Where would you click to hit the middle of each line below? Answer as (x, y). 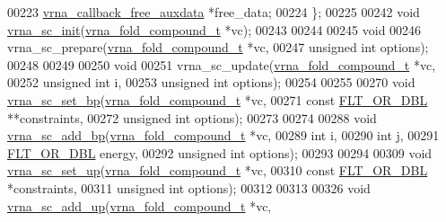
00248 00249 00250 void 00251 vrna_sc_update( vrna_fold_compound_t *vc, (222, 64)
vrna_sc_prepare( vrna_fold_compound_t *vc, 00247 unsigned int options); (218, 47)
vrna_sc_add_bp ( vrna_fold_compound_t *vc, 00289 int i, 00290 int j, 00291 (223, 135)
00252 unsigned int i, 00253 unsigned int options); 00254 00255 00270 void (211, 82)
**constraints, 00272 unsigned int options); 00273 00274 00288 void (192, 117)
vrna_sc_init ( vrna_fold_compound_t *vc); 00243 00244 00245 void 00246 (214, 29)
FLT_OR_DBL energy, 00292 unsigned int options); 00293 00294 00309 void (220, 152)
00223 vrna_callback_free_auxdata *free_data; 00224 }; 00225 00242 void (214, 12)
